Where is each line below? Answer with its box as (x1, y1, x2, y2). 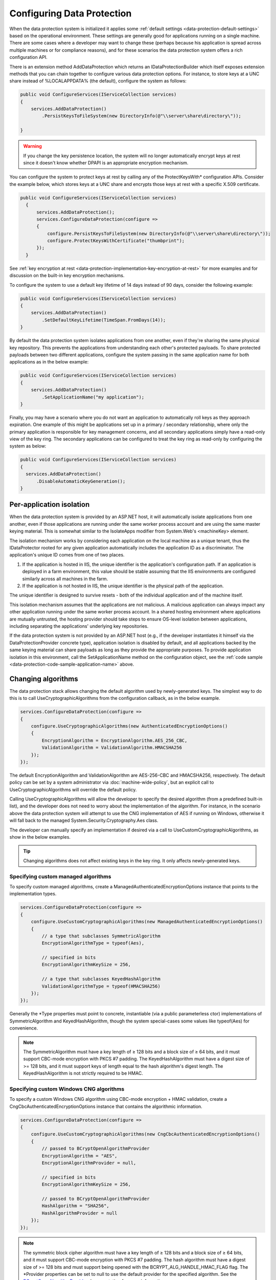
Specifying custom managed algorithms (9, 873, 111, 880)
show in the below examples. (9, 834, 71, 840)
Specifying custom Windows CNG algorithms (9, 1085, 125, 1093)
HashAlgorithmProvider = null (41, 1210, 118, 1216)
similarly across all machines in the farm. (22, 575, 108, 582)
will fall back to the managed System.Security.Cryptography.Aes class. (9, 817, 158, 824)
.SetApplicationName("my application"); (41, 394, 145, 400)
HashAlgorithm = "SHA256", (41, 1203, 109, 1209)
